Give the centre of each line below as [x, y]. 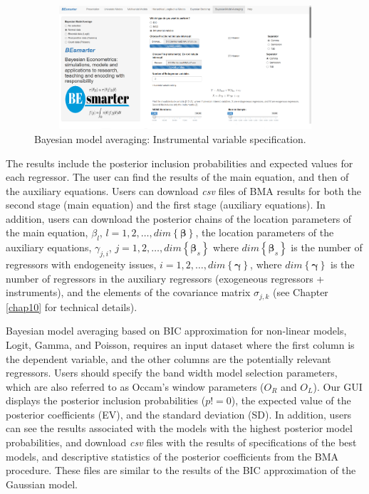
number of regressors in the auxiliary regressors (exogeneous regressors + [165, 278]
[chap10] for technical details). [72, 306]
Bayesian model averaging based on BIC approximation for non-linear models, [176, 331]
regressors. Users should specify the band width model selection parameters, [172, 373]
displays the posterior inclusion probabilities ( [106, 400]
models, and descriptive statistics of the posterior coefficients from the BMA [172, 456]
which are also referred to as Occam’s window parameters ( [135, 386]
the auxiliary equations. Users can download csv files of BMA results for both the [183, 190]
